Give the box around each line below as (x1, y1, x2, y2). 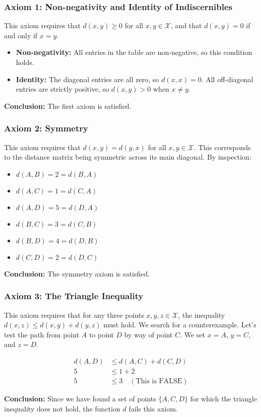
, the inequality (178, 309, 225, 320)
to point (89, 329, 114, 339)
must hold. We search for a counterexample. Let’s (103, 319, 256, 330)
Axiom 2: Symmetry (4, 122, 88, 134)
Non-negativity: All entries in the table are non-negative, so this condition (16, 47, 252, 57)
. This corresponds (193, 142, 251, 152)
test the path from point (4, 329, 80, 339)
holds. (16, 57, 34, 67)
